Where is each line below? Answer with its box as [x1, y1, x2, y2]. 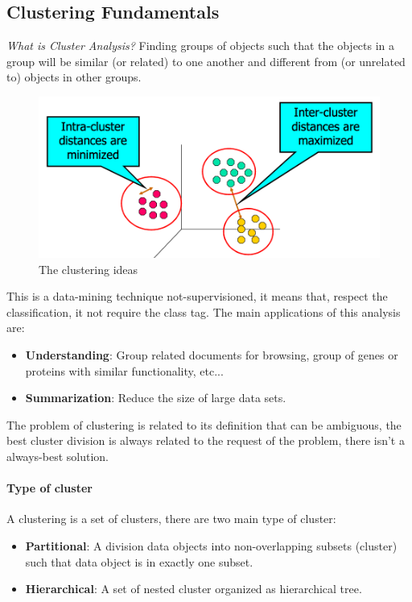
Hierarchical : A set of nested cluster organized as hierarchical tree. [25, 580, 362, 597]
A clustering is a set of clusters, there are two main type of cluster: [6, 510, 336, 527]
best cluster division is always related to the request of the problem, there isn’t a [6, 432, 405, 449]
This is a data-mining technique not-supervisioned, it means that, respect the [6, 288, 388, 305]
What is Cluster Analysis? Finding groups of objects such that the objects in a [6, 37, 395, 54]
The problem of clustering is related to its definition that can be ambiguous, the [6, 416, 402, 433]
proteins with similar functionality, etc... [25, 362, 224, 379]
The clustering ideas [39, 260, 138, 277]
